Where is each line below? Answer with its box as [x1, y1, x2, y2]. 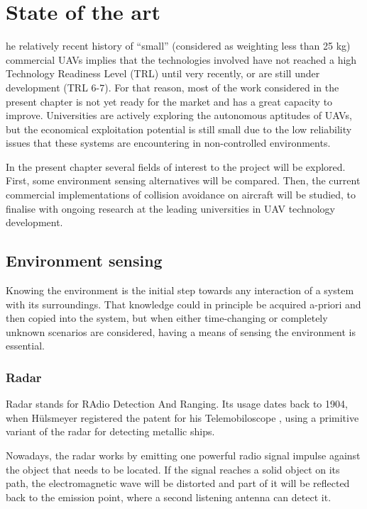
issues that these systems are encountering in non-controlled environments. [6, 135, 331, 150]
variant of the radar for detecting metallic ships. [6, 424, 215, 439]
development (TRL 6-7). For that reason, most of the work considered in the [6, 79, 339, 94]
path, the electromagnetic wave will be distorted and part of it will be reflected [6, 476, 350, 491]
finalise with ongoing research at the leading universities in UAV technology [6, 201, 335, 216]
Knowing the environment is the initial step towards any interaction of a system [6, 283, 354, 298]
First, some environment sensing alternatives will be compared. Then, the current [6, 173, 361, 188]
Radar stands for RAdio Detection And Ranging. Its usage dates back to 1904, [6, 396, 348, 411]
